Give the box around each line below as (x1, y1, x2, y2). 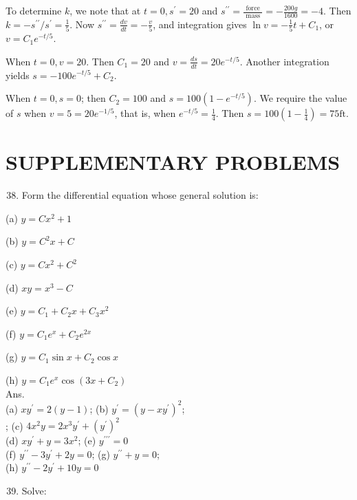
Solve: (21, 483, 47, 497)
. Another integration (239, 54, 329, 68)
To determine (6, 3, 62, 17)
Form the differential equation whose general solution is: (21, 188, 259, 202)
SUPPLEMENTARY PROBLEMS (6, 148, 340, 176)
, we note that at (69, 3, 141, 17)
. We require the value (253, 91, 347, 105)
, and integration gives (153, 17, 247, 31)
